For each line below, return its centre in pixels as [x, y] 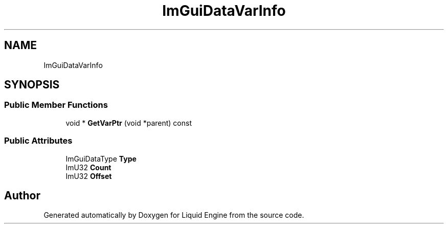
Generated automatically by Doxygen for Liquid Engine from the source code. [174, 215]
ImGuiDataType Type [101, 158]
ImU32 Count [88, 167]
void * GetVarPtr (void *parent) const [129, 123]
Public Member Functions [56, 105]
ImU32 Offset [89, 176]
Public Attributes [38, 141]
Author [22, 195]
